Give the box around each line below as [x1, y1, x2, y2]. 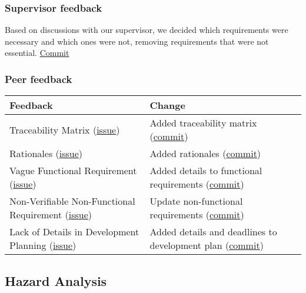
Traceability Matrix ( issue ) [9, 122, 120, 136]
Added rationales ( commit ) [149, 146, 261, 161]
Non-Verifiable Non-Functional [9, 194, 135, 208]
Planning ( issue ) [9, 238, 76, 252]
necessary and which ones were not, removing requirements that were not [5, 35, 269, 47]
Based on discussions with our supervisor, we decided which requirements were [5, 24, 288, 36]
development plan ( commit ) [149, 238, 264, 252]
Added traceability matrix [149, 116, 257, 130]
